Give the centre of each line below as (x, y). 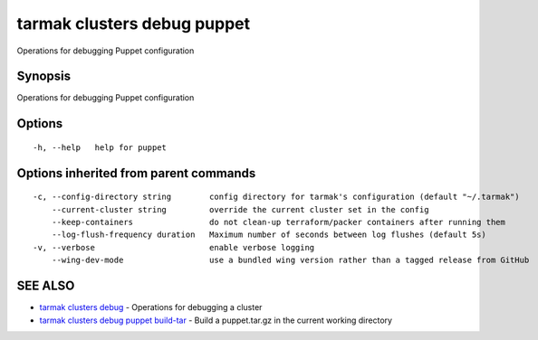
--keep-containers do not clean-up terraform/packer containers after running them (279, 222)
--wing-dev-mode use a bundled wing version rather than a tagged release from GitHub (290, 260)
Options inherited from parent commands (136, 173)
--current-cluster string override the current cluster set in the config (240, 209)
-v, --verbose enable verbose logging (174, 247)
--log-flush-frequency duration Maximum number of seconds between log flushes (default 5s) (269, 235)
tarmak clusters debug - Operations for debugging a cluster (151, 307)
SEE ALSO (46, 286)
